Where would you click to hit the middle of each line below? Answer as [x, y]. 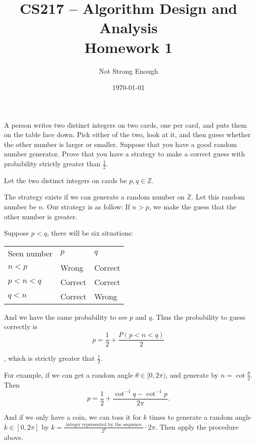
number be [20, 207]
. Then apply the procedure [197, 426]
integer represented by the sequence [104, 425]
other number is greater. [41, 216]
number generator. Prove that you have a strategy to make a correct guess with [125, 154]
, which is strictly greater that [49, 358]
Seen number [30, 253]
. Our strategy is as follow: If [86, 207]
